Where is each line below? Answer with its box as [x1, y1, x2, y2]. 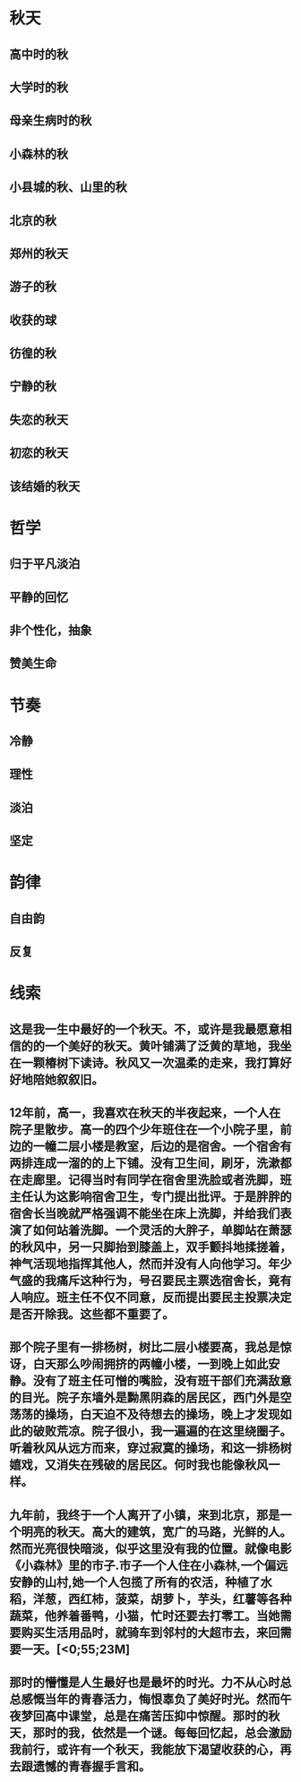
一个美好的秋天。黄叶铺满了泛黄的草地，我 [44, 1038, 280, 1053]
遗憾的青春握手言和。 [32, 1759, 150, 1774]
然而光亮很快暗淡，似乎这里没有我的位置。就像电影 [9, 1541, 292, 1556]
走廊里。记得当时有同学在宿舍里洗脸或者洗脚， [21, 1172, 280, 1187]
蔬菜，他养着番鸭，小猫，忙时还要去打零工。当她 [9, 1608, 280, 1624]
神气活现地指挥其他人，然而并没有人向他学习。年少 [9, 1256, 292, 1272]
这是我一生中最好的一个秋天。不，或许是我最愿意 [9, 1022, 280, 1037]
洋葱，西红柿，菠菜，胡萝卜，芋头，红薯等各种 [32, 1591, 292, 1606]
